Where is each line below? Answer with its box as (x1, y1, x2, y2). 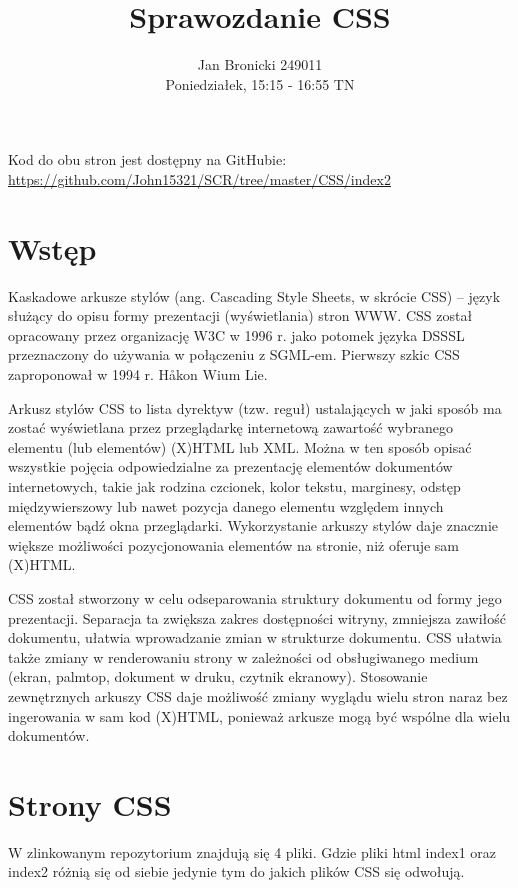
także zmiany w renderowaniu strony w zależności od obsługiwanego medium (8, 646, 479, 667)
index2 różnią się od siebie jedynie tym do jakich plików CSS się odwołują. (8, 861, 465, 882)
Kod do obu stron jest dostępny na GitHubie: (8, 149, 287, 170)
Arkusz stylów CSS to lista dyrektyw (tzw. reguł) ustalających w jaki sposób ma (8, 397, 502, 418)
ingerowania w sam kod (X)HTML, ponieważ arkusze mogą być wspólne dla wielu (8, 705, 511, 726)
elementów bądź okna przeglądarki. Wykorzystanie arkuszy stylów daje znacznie (8, 515, 498, 536)
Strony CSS (8, 783, 172, 824)
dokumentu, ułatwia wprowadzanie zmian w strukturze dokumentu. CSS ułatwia (8, 627, 502, 648)
